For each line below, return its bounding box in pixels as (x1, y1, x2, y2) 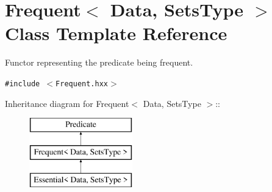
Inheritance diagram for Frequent (5, 97, 129, 109)
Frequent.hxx (55, 79, 108, 88)
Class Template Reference (5, 21, 227, 46)
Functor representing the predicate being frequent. (5, 56, 193, 69)
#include (5, 79, 40, 88)
